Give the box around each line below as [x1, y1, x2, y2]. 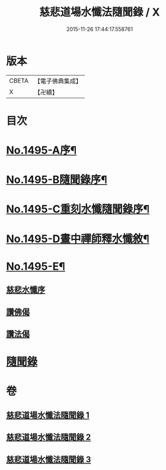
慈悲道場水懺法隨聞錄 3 [6, 454, 91, 465]
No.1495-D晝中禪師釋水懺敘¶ [6, 232, 150, 245]
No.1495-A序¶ [6, 144, 77, 157]
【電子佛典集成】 [34, 77, 82, 85]
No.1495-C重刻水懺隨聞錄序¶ [6, 203, 150, 216]
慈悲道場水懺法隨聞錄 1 [6, 410, 90, 420]
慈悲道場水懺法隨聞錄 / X [39, 5, 160, 19]
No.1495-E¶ [6, 260, 65, 273]
